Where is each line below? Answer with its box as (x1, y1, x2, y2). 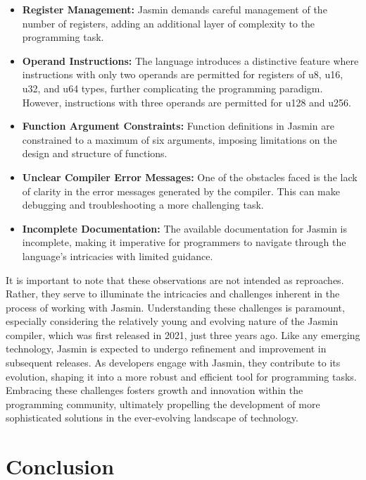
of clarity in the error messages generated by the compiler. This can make (22, 183, 341, 198)
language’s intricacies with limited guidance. (22, 248, 213, 263)
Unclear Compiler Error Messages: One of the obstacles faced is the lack (22, 169, 358, 184)
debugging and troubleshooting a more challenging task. (22, 197, 264, 212)
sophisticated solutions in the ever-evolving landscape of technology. (6, 410, 298, 425)
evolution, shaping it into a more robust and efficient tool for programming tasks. (6, 369, 357, 383)
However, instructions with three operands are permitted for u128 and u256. (22, 94, 351, 109)
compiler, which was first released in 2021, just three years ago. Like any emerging (6, 327, 360, 342)
